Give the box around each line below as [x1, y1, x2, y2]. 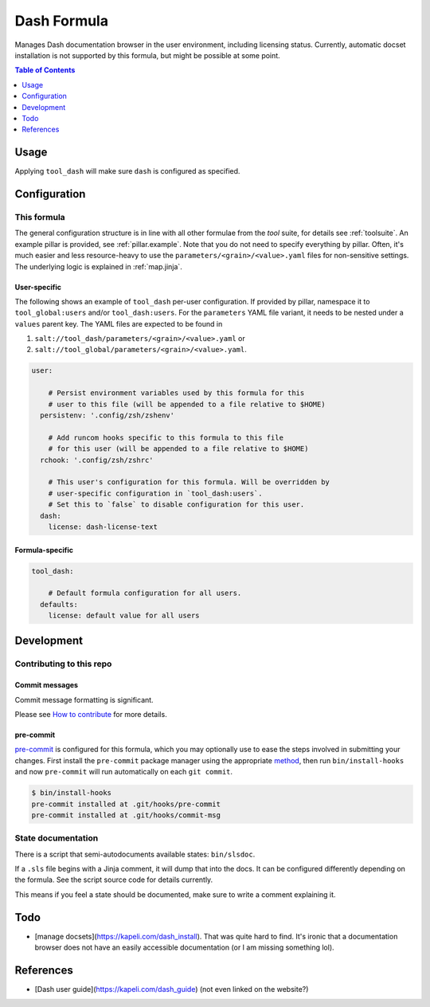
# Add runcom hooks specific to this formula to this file [48, 433, 284, 442]
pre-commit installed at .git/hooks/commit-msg [31, 810, 221, 820]
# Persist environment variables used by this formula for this [48, 389, 305, 398]
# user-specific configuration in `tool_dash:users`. [48, 488, 263, 498]
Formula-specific [14, 545, 73, 554]
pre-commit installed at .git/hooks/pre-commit [31, 799, 221, 809]
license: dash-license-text [48, 522, 158, 531]
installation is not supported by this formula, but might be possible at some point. [14, 50, 280, 60]
